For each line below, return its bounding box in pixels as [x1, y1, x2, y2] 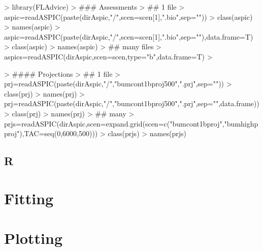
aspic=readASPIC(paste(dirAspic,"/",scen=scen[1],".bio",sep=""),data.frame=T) [4, 31, 253, 42]
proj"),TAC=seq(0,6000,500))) [4, 128, 98, 139]
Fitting [4, 187, 54, 208]
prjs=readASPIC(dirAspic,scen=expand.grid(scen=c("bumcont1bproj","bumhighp [4, 118, 258, 129]
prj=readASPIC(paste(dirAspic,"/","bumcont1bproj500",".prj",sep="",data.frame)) [4, 98, 259, 109]
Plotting [4, 228, 62, 248]
